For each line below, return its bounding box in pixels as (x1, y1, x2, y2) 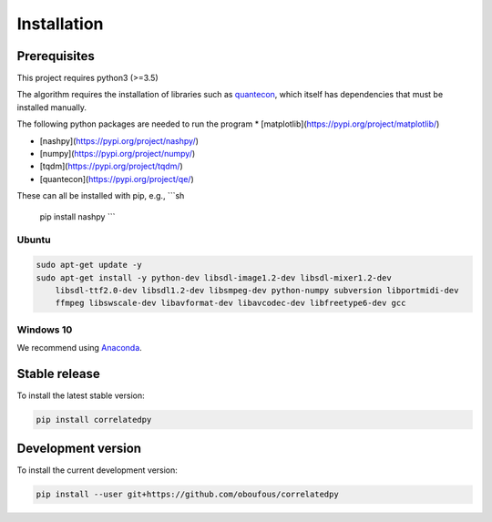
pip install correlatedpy (36, 415, 152, 425)
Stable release (16, 365, 100, 382)
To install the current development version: (16, 465, 178, 476)
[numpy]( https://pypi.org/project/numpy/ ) (39, 148, 196, 159)
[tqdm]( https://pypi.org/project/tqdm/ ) (39, 160, 184, 172)
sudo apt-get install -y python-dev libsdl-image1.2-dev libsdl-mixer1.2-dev (36, 272, 392, 282)
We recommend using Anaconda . (16, 343, 143, 353)
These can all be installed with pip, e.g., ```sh (16, 190, 185, 201)
